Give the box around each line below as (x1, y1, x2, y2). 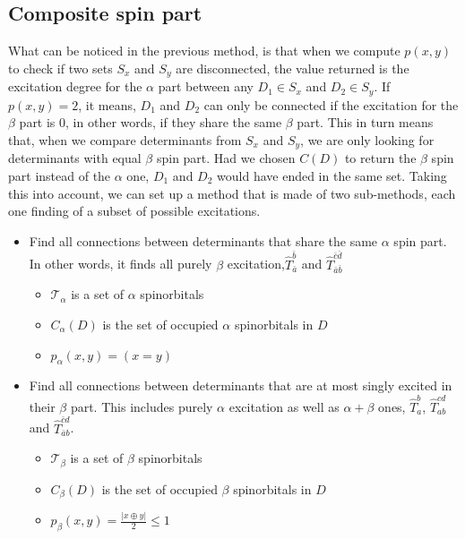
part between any (158, 77, 254, 96)
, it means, (78, 95, 136, 114)
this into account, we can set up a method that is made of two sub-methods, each (8, 184, 456, 202)
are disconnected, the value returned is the (176, 58, 409, 77)
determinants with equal (8, 149, 142, 167)
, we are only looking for (300, 130, 435, 149)
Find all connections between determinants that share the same (29, 231, 378, 250)
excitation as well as (228, 397, 340, 415)
